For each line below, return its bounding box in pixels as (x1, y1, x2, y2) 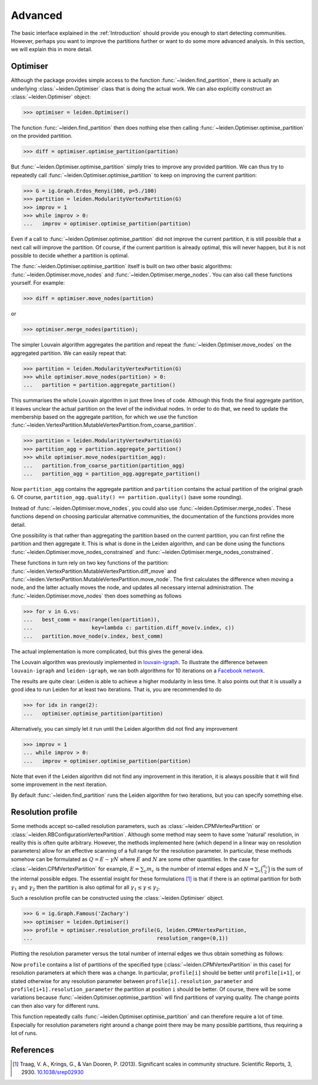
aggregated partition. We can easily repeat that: (11, 349, 127, 357)
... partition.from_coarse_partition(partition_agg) (23, 462, 185, 469)
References (11, 1045, 54, 1055)
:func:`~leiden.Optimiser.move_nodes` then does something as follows (11, 592, 182, 599)
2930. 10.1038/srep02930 (21, 1068, 84, 1076)
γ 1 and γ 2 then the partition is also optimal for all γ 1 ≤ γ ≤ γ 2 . (11, 883, 161, 892)
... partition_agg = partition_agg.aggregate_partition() (23, 470, 201, 477)
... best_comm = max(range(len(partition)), (23, 616, 160, 623)
